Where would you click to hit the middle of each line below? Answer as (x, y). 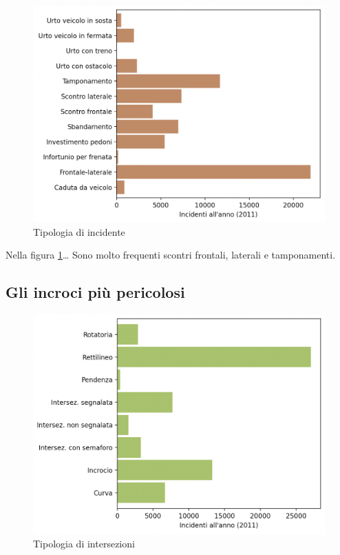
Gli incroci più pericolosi (95, 292)
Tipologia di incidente (79, 231)
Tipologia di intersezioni (84, 544)
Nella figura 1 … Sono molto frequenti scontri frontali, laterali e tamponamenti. (171, 255)
